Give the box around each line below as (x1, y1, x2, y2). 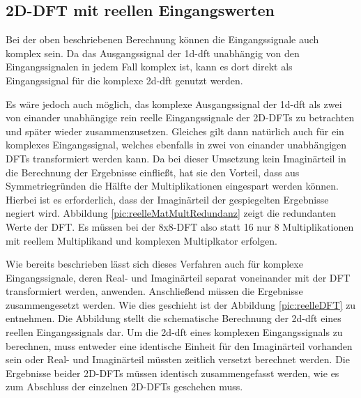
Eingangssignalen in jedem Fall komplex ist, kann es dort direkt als (6, 59, 293, 74)
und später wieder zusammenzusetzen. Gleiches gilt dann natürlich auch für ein (6, 123, 344, 138)
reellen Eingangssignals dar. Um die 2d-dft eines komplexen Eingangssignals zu (6, 325, 343, 339)
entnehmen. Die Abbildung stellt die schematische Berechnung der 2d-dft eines (6, 311, 341, 326)
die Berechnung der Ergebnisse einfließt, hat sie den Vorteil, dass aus (6, 164, 300, 179)
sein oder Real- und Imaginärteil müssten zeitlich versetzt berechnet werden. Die (6, 352, 350, 367)
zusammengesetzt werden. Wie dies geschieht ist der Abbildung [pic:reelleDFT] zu (6, 297, 356, 312)
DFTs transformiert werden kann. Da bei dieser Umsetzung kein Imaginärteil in (6, 151, 346, 165)
